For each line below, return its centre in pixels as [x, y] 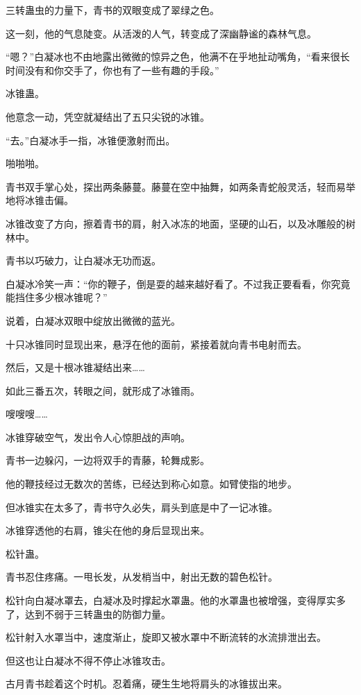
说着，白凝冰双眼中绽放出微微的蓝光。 [93, 320]
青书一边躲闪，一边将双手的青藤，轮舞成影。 [108, 460]
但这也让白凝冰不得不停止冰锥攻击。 [88, 660]
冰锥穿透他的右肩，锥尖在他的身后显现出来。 [108, 530]
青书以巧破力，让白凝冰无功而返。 [83, 260]
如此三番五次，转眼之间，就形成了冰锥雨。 [103, 390]
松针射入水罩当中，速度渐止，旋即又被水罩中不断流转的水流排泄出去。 [166, 637]
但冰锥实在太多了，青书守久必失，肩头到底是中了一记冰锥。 [142, 507]
